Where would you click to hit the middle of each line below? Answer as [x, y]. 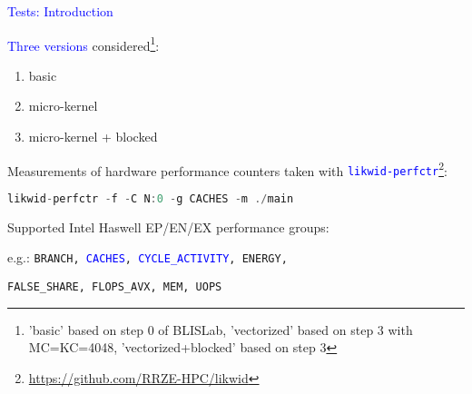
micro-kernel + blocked [93, 137]
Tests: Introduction [60, 11]
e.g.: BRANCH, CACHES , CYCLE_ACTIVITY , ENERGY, [147, 257]
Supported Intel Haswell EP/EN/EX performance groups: [168, 227]
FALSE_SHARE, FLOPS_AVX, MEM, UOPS [115, 287]
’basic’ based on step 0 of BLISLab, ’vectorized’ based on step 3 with [221, 329]
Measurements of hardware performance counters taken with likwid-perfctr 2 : [227, 169]
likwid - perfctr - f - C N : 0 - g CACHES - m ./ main [151, 198]
